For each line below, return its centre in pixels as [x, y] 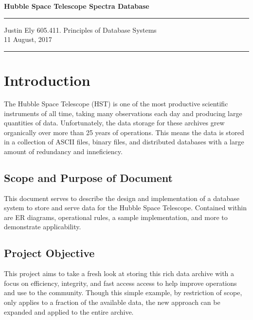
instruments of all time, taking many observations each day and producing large [123, 113]
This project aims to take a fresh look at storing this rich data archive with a [119, 273]
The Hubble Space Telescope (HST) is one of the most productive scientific [116, 103]
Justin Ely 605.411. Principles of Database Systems [80, 30]
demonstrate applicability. [43, 227]
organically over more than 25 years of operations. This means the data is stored [124, 132]
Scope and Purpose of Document [88, 177]
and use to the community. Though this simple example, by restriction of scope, [123, 292]
